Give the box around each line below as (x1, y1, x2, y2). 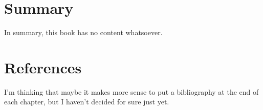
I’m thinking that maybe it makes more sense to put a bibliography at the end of (4, 86, 259, 97)
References (4, 57, 82, 77)
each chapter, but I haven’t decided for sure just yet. (4, 96, 169, 107)
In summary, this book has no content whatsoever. (4, 27, 163, 38)
